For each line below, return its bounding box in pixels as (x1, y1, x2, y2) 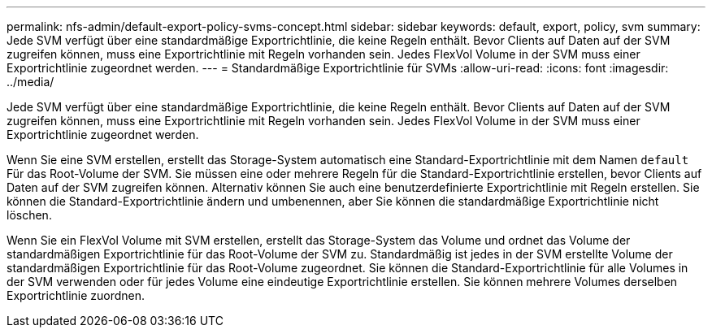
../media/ (7, 75, 54, 89)
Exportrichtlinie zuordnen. (7, 288, 145, 302)
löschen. (7, 208, 52, 222)
